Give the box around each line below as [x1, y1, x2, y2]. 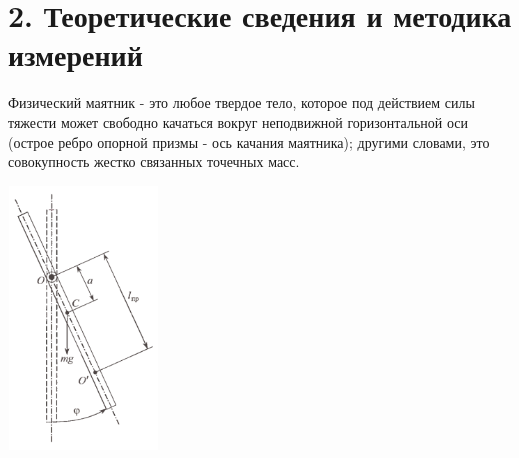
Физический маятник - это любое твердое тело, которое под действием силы [8, 92, 475, 113]
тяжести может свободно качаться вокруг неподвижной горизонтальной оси [8, 111, 468, 132]
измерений [8, 34, 143, 75]
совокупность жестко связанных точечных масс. [8, 151, 300, 172]
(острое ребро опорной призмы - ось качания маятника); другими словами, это [8, 131, 490, 152]
